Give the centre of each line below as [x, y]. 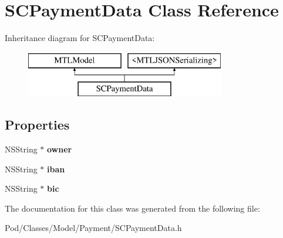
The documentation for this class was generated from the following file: [132, 208]
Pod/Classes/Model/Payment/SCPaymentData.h [93, 228]
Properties [37, 125]
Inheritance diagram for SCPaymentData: [80, 38]
